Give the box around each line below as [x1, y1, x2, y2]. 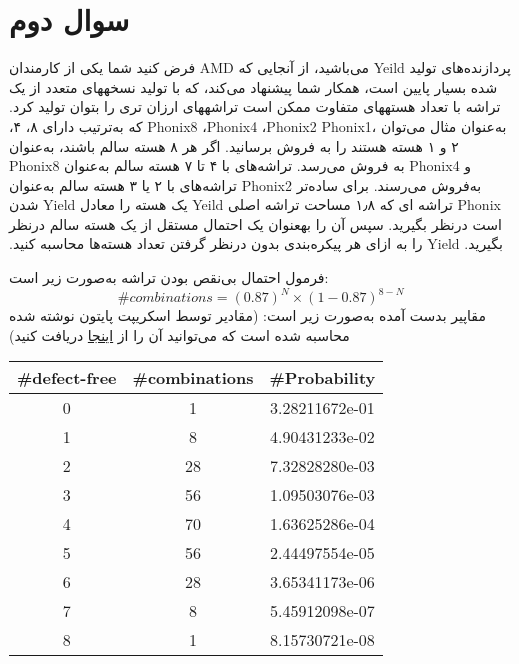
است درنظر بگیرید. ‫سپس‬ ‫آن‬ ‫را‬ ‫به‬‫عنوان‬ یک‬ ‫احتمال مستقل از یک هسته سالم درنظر [9, 213, 502, 234]
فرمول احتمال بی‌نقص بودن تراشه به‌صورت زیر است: [9, 267, 329, 288]
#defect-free [17, 366, 117, 390]
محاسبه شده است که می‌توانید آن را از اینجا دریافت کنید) [9, 324, 350, 345]
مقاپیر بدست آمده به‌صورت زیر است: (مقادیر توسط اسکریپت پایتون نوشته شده [9, 305, 486, 326]
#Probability [269, 366, 376, 390]
